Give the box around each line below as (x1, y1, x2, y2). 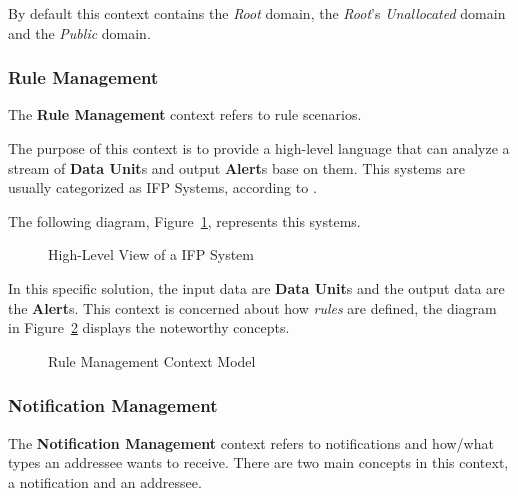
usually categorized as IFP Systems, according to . (8, 177, 317, 198)
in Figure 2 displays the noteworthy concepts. (8, 317, 290, 338)
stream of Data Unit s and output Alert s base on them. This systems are (8, 157, 465, 178)
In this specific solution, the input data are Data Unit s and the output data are (8, 277, 505, 298)
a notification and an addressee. (8, 471, 202, 492)
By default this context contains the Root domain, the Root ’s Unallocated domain (8, 3, 506, 23)
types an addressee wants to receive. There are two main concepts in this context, (8, 452, 509, 473)
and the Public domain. (8, 22, 151, 43)
